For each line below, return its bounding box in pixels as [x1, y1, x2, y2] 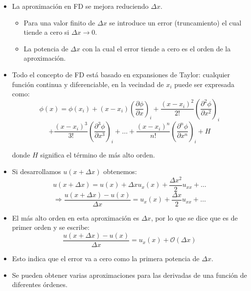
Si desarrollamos [12, 166, 61, 176]
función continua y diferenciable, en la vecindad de [12, 79, 164, 89]
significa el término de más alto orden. [40, 150, 155, 160]
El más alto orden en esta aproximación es [12, 212, 139, 223]
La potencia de [23, 43, 68, 53]
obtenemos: [103, 166, 137, 176]
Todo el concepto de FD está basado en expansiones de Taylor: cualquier [12, 69, 230, 79]
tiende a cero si [23, 27, 69, 37]
